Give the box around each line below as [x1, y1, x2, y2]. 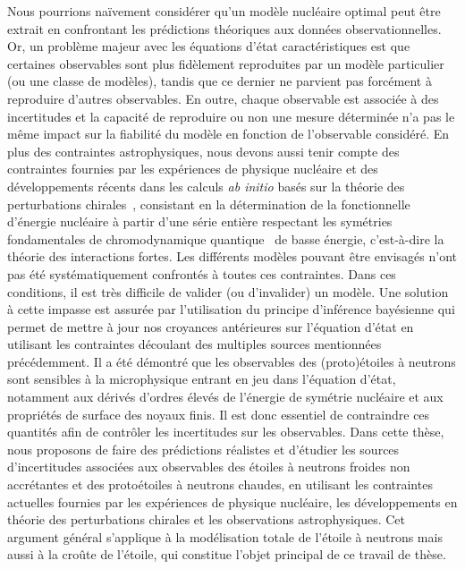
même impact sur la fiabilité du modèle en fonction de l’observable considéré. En [7, 124, 450, 143]
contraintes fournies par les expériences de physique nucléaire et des [7, 159, 378, 178]
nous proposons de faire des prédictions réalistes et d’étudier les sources [7, 439, 400, 458]
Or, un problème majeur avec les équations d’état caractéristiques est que [7, 37, 410, 55]
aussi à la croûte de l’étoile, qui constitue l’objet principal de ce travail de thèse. [7, 545, 446, 564]
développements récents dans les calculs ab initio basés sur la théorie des [7, 176, 405, 195]
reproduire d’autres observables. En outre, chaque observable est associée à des [7, 89, 439, 107]
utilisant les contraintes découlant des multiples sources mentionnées [7, 335, 382, 353]
